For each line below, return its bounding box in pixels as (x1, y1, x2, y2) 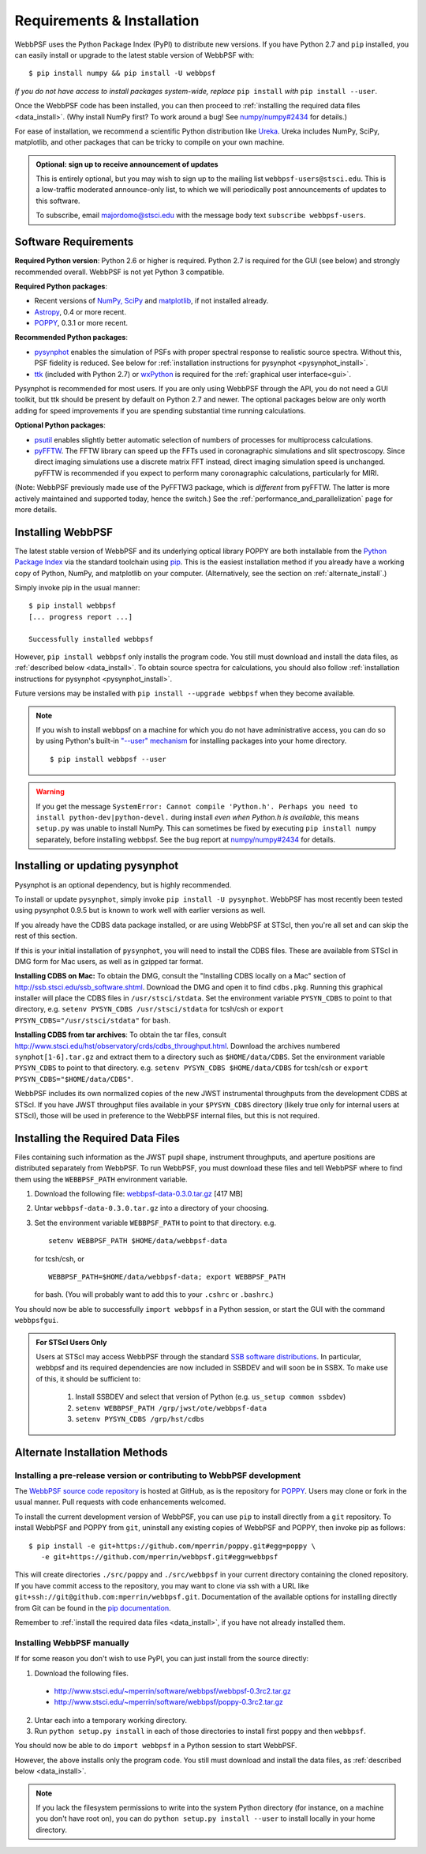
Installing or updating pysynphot (14, 859, 179, 872)
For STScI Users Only (35, 1337, 107, 1347)
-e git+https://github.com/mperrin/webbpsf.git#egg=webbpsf (40, 1553, 278, 1562)
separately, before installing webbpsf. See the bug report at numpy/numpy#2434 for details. (35, 835, 335, 844)
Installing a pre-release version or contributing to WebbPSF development (14, 1470, 301, 1481)
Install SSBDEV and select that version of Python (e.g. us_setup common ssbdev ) (75, 1392, 346, 1402)
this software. (35, 196, 80, 205)
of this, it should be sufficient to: (35, 1374, 141, 1383)
